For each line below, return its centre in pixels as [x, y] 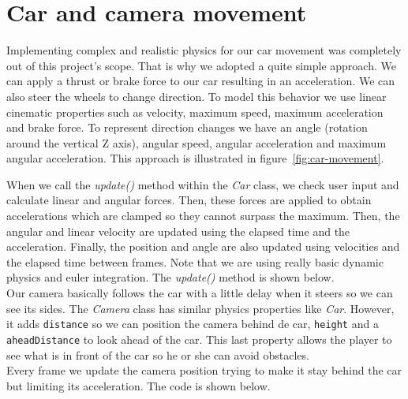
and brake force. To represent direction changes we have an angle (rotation [187, 127]
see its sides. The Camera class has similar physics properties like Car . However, [200, 308]
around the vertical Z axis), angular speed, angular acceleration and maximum [197, 142]
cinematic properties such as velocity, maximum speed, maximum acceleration [195, 112]
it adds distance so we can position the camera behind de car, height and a [193, 324]
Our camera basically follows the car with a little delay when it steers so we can [200, 293]
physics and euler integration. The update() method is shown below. [170, 277]
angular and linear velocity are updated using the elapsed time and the [178, 231]
